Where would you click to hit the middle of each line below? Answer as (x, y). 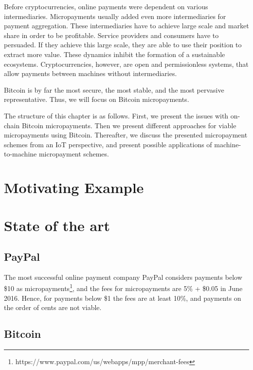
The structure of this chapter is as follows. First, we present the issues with (116, 115)
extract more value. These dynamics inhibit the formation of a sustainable (115, 54)
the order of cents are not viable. (53, 307)
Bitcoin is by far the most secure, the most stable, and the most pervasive (114, 89)
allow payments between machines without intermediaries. (90, 73)
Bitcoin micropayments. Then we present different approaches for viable (129, 125)
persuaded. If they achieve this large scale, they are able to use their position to (123, 45)
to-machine (20, 154)
